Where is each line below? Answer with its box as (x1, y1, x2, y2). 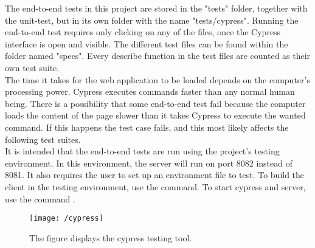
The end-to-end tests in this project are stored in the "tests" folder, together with (5, 2, 308, 14)
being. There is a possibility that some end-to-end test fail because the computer (5, 97, 306, 109)
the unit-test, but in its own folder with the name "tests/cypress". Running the (5, 13, 299, 26)
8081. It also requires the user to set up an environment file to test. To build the (5, 168, 305, 181)
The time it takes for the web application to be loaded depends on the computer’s (5, 73, 310, 86)
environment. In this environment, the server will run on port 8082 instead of (5, 156, 292, 169)
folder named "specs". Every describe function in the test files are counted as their (5, 49, 311, 62)
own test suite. (5, 61, 60, 74)
